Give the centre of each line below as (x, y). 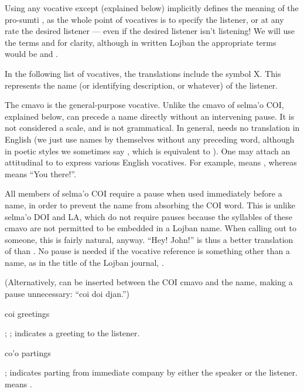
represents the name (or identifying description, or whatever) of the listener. (141, 85)
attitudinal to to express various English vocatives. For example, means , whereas (151, 162)
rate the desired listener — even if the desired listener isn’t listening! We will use (150, 31)
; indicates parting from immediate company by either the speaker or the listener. (151, 372)
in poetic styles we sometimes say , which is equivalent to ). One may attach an (148, 151)
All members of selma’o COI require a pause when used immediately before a (144, 193)
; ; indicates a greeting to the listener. (72, 333)
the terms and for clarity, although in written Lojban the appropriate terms (141, 42)
